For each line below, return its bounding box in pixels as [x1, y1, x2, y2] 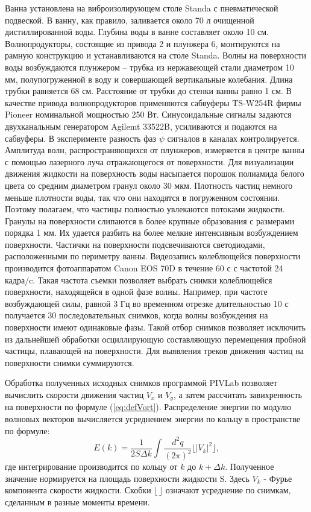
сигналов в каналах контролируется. [167, 131, 300, 144]
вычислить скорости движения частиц [5, 388, 144, 400]
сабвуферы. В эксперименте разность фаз [5, 131, 156, 144]
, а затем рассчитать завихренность [173, 388, 302, 400]
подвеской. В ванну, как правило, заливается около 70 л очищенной [5, 13, 254, 26]
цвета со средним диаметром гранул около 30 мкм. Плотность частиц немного [5, 179, 293, 191]
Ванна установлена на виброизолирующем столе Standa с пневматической [5, 2, 278, 14]
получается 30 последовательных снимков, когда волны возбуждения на [5, 309, 268, 321]
